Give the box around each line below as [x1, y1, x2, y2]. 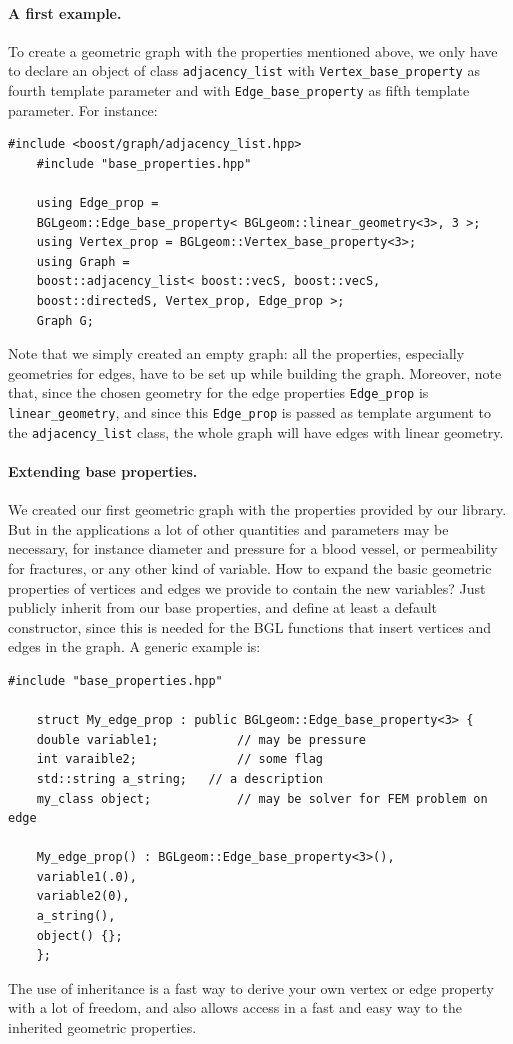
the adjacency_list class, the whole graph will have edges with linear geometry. [8, 421, 504, 442]
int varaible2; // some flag [36, 752, 323, 767]
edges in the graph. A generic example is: [8, 636, 261, 657]
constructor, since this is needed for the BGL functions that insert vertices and [8, 616, 492, 637]
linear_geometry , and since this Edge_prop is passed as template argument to [8, 402, 492, 423]
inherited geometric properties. [8, 1017, 197, 1038]
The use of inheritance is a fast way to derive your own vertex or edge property [8, 977, 494, 998]
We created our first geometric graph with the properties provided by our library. [8, 499, 507, 520]
